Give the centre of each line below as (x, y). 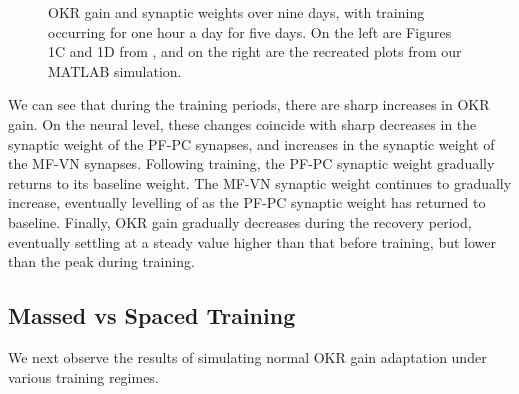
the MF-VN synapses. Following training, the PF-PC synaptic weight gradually (251, 163)
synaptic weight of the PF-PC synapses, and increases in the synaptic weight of (251, 143)
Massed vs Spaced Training (152, 315)
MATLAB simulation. (115, 70)
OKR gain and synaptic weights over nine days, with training (236, 12)
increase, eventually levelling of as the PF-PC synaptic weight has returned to (247, 202)
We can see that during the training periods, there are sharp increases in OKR (249, 104)
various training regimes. (83, 376)
